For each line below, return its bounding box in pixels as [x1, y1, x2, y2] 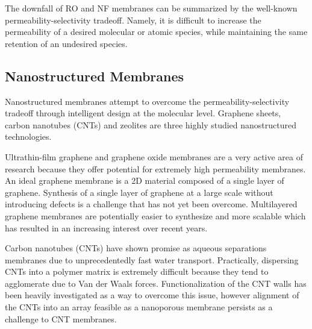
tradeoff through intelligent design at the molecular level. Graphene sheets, [5, 107, 281, 119]
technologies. [5, 130, 52, 143]
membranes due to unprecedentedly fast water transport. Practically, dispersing [5, 253, 299, 266]
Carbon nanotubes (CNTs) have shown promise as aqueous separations [5, 242, 267, 254]
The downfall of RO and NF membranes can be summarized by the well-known [5, 2, 298, 14]
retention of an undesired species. [5, 37, 128, 49]
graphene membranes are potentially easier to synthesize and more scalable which [5, 209, 306, 222]
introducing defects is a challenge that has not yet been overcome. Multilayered [5, 198, 298, 210]
